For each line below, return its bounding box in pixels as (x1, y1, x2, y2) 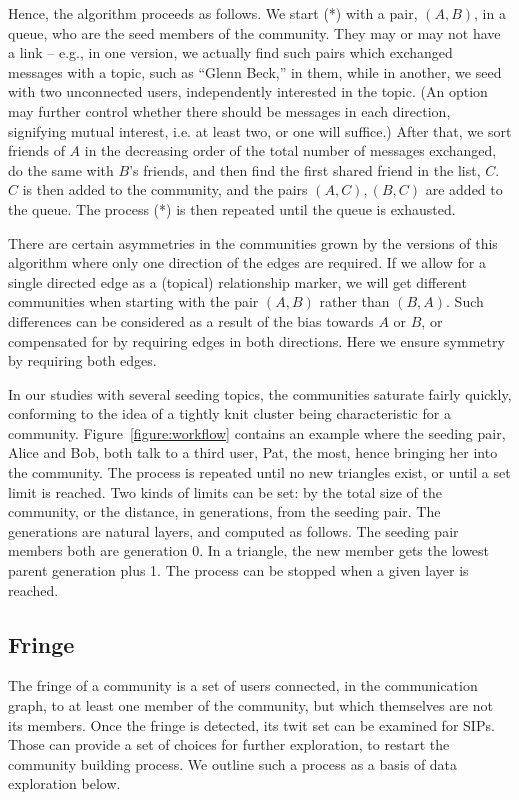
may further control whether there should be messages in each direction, (8, 100, 451, 121)
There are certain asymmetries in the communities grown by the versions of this (8, 232, 498, 253)
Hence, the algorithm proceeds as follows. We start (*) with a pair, (8, 3, 418, 23)
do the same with (8, 159, 114, 180)
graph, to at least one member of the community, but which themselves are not (8, 695, 493, 716)
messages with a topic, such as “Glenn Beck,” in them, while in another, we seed (8, 61, 502, 82)
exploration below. (8, 773, 121, 794)
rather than (319, 291, 390, 312)
